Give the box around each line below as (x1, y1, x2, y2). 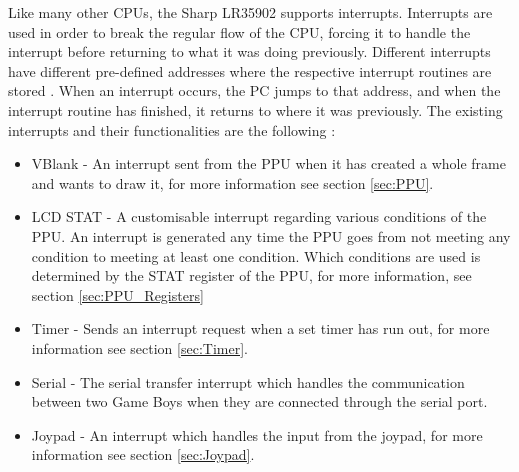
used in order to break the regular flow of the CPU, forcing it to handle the (8, 21, 471, 42)
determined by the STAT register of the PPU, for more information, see (31, 265, 472, 286)
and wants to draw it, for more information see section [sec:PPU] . (31, 172, 434, 193)
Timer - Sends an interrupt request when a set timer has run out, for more (31, 318, 490, 339)
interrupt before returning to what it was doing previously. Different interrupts (8, 41, 491, 62)
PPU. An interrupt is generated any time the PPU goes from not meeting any (31, 225, 511, 246)
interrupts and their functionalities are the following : (8, 119, 336, 140)
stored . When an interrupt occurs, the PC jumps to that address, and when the (8, 80, 501, 101)
